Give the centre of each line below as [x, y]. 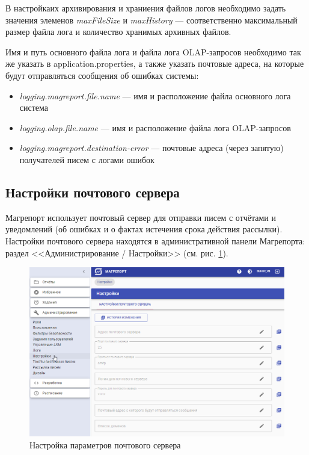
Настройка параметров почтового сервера [105, 444]
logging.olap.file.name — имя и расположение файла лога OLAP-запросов [155, 127]
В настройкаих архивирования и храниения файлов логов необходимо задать [146, 8]
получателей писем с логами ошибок [87, 159]
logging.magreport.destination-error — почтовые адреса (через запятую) [151, 148]
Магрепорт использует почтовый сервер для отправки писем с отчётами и [141, 217]
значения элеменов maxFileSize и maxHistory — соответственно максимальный [151, 20]
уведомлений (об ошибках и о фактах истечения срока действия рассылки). [144, 229]
